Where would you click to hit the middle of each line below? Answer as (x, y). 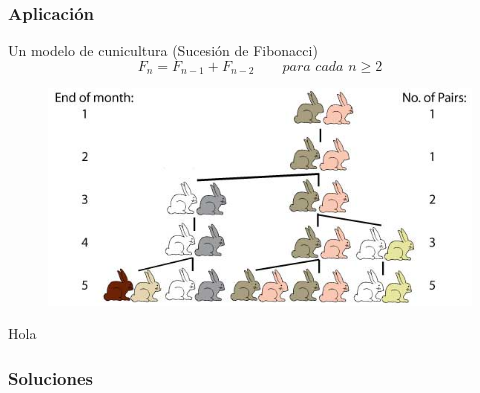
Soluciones (51, 377)
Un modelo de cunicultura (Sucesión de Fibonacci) (163, 50)
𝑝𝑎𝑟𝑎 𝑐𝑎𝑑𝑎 (313, 66)
